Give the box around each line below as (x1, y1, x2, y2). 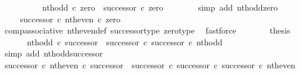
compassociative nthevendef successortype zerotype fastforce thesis (4, 24, 290, 36)
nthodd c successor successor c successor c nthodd (27, 35, 223, 48)
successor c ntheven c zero (20, 12, 121, 25)
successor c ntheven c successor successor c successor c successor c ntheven (4, 58, 296, 71)
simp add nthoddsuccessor (4, 47, 103, 59)
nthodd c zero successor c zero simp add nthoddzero (42, 1, 278, 13)
